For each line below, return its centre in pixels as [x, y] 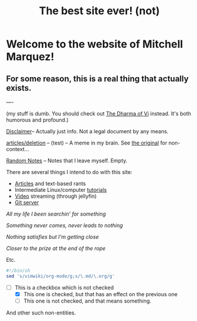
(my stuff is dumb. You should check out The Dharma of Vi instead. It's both [98, 113]
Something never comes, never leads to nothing [64, 225]
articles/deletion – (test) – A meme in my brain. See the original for [87, 143]
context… [18, 149]
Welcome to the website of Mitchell [95, 44]
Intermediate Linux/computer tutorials [61, 190]
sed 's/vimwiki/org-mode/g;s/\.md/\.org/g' [61, 276]
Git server [27, 202]
